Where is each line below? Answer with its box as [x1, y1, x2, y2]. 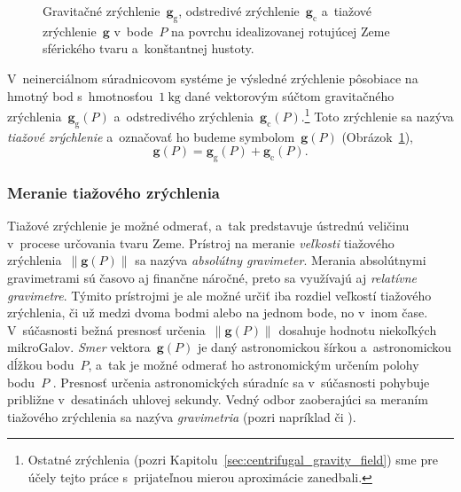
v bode [113, 21, 153, 40]
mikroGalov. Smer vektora [7, 338, 151, 356]
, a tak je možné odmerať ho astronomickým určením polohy [88, 355, 419, 373]
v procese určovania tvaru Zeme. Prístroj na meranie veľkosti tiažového [7, 233, 395, 252]
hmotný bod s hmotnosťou [7, 86, 153, 105]
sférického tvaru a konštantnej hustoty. [43, 39, 254, 58]
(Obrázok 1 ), [341, 127, 413, 145]
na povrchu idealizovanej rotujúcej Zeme [171, 21, 390, 40]
